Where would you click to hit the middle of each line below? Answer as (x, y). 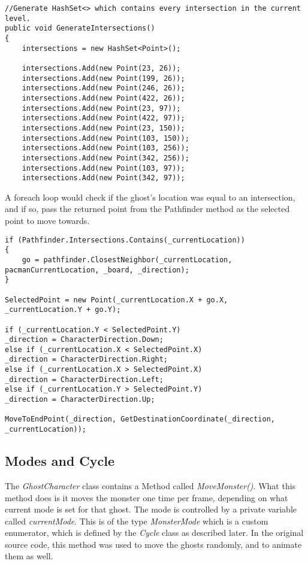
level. (18, 18)
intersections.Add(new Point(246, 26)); (103, 88)
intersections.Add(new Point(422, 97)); (103, 118)
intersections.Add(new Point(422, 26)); (103, 98)
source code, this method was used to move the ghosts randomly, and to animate (153, 544)
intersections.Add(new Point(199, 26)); (103, 78)
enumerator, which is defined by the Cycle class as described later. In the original (154, 533)
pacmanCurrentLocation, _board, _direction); (97, 270)
